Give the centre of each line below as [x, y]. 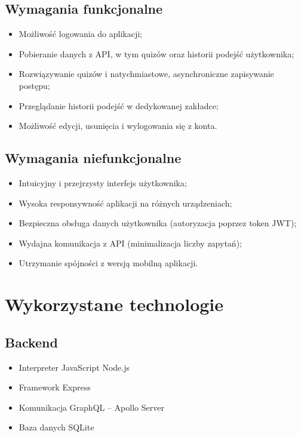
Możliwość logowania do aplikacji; [80, 34]
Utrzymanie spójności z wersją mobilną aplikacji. [108, 263]
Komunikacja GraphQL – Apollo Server [91, 407]
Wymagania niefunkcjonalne [93, 158]
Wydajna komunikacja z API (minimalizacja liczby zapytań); [130, 243]
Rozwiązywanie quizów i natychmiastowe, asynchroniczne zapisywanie [146, 74]
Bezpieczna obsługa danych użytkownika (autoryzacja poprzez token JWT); [158, 223]
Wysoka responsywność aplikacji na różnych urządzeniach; [125, 203]
